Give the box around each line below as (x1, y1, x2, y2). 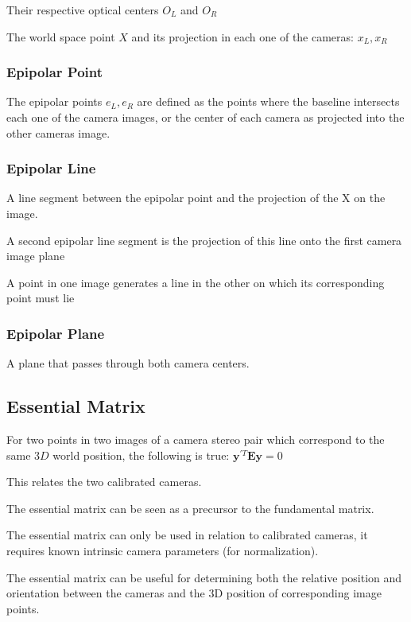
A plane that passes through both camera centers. (6, 355, 250, 371)
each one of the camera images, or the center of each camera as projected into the (6, 109, 405, 125)
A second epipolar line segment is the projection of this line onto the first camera (6, 231, 402, 248)
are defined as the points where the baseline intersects (137, 93, 400, 110)
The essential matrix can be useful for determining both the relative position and (6, 569, 402, 585)
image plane (6, 247, 65, 264)
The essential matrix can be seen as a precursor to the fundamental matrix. (6, 500, 374, 516)
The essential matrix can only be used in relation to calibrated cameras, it (6, 527, 368, 543)
